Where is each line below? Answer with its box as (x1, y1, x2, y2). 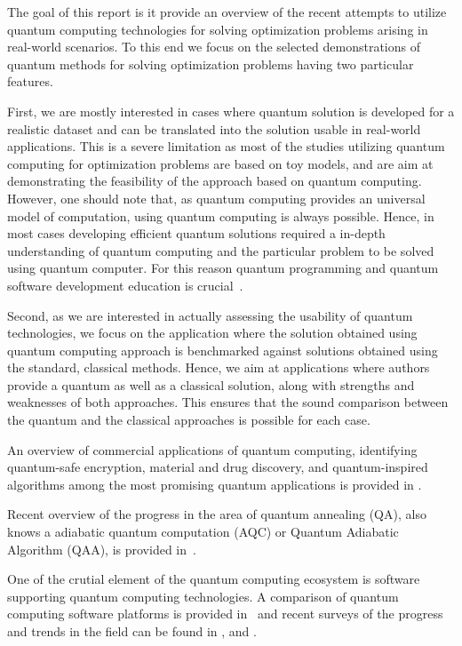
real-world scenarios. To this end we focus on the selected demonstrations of (7, 37, 420, 56)
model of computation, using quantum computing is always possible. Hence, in (7, 206, 434, 225)
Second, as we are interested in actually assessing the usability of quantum (7, 306, 413, 324)
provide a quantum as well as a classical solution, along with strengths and (7, 375, 415, 394)
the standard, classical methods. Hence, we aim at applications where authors (7, 358, 430, 377)
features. (7, 72, 53, 91)
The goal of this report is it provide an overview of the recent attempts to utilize (7, 3, 447, 20)
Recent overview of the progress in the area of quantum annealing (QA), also (7, 505, 426, 523)
